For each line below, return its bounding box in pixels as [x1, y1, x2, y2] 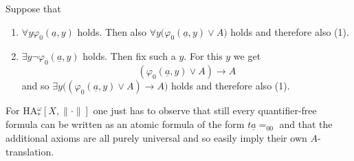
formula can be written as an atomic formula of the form [5, 117, 245, 131]
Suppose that [5, 1, 61, 15]
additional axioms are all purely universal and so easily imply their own [5, 130, 307, 144]
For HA [5, 103, 38, 118]
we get [233, 49, 261, 63]
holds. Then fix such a [82, 49, 176, 63]
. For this [184, 49, 223, 63]
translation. [5, 144, 54, 158]
